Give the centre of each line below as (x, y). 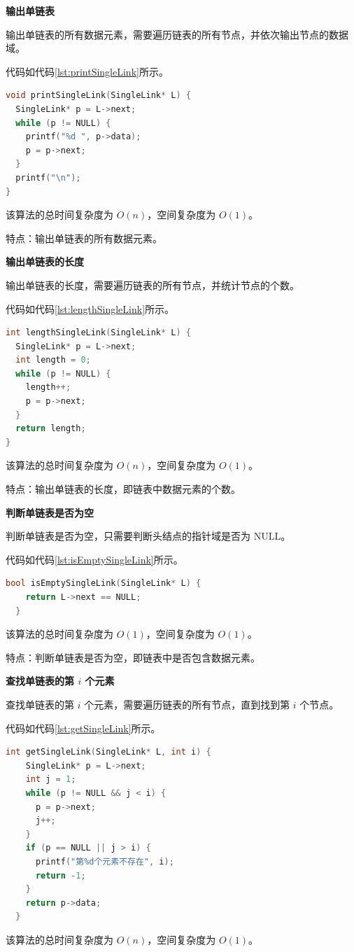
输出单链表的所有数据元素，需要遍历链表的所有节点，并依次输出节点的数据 (177, 34)
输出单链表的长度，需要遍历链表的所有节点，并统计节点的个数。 (153, 285)
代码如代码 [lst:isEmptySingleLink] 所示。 (94, 559)
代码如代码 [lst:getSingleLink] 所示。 (83, 728)
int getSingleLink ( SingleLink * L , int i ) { (108, 752)
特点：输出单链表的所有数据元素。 (84, 238)
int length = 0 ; (53, 360)
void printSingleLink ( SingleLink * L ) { (98, 96)
